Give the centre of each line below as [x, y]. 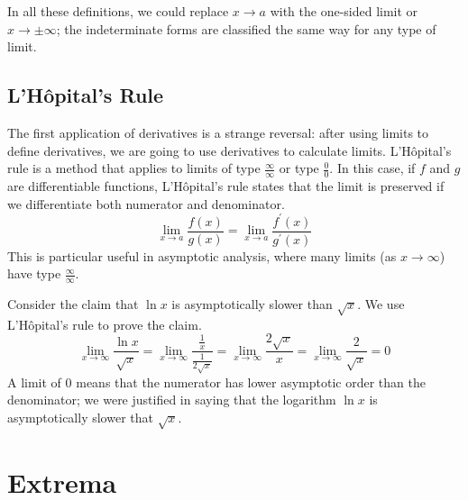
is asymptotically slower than [252, 304]
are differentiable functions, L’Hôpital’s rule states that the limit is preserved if [226, 186]
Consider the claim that [73, 304]
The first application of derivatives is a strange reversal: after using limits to [218, 132]
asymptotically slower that [80, 417]
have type [34, 273]
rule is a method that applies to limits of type [134, 168]
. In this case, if [372, 168]
